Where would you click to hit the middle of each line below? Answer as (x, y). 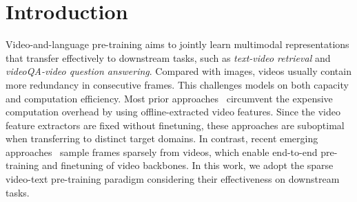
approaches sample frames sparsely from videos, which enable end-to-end (162, 151)
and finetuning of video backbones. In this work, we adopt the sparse (187, 165)
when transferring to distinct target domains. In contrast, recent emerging (162, 138)
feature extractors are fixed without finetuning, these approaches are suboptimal (175, 125)
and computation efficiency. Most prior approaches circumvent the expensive (169, 98)
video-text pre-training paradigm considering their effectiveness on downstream (173, 179)
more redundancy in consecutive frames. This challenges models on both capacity (177, 84)
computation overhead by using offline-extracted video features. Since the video (173, 112)
